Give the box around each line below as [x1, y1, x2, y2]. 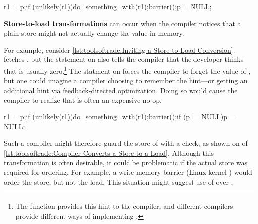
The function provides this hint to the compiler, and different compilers [15, 201, 233, 211]
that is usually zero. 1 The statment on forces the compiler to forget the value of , [4, 64, 251, 76]
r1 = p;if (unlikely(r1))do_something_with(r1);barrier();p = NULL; [4, 1, 212, 11]
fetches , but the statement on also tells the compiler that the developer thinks [4, 54, 244, 64]
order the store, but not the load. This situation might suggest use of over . [4, 176, 233, 187]
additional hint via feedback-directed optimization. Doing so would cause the [4, 85, 238, 95]
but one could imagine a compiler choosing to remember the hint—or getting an [4, 75, 248, 86]
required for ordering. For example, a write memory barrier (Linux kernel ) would [4, 167, 252, 177]
